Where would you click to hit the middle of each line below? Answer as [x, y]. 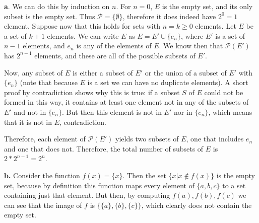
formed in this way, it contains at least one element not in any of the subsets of [126, 102]
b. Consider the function [42, 175]
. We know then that [191, 46]
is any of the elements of [114, 46]
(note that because [49, 82]
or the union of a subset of [186, 72]
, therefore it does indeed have [169, 16]
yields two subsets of [147, 139]
